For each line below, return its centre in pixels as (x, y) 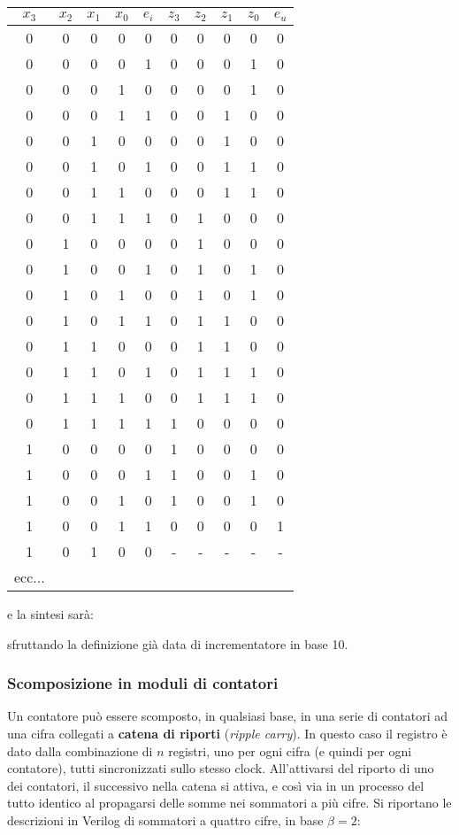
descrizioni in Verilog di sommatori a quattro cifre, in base (165, 820)
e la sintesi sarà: (50, 613)
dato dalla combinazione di (80, 750)
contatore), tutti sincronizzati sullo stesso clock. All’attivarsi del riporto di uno (221, 768)
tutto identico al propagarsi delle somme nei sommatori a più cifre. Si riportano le (229, 803)
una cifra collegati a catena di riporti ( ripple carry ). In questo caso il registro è (227, 733)
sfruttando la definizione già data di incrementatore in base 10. (178, 643)
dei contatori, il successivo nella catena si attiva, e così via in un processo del (216, 785)
